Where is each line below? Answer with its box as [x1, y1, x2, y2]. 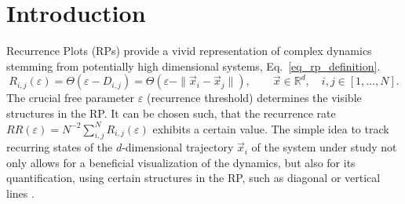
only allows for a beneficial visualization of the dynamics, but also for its [6, 154, 356, 170]
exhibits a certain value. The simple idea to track [152, 120, 389, 137]
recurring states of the [6, 139, 113, 155]
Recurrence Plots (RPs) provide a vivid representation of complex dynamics [6, 42, 372, 59]
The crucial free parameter [6, 89, 135, 106]
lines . [6, 185, 35, 202]
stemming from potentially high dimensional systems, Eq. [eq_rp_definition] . [6, 57, 381, 74]
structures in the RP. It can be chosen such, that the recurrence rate [6, 104, 336, 121]
